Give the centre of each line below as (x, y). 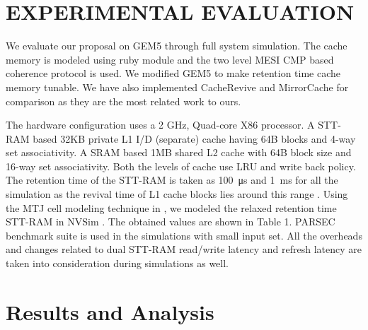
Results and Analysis (110, 311)
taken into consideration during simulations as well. (117, 263)
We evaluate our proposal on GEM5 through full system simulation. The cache (177, 46)
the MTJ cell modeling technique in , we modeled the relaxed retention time (171, 207)
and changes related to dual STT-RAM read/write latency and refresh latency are (184, 249)
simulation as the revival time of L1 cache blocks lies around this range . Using (177, 194)
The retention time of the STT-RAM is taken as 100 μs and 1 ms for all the (172, 180)
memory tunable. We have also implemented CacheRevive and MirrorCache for (177, 87)
